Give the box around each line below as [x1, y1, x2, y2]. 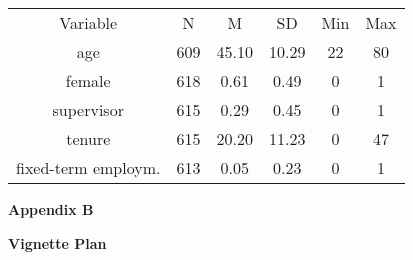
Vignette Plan [8, 232, 107, 253]
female [65, 69, 111, 92]
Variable [59, 11, 118, 34]
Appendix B [8, 199, 94, 219]
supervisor [52, 98, 124, 121]
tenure [66, 127, 111, 150]
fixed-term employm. [16, 156, 161, 179]
